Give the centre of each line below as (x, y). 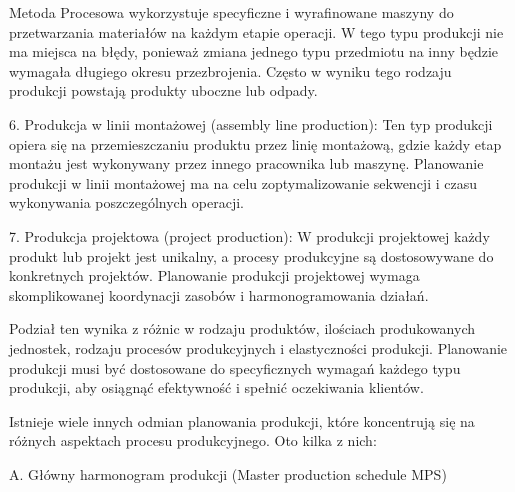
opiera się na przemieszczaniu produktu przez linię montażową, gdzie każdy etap (255, 143)
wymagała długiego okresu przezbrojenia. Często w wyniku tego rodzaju (230, 70)
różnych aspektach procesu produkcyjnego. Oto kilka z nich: (193, 440)
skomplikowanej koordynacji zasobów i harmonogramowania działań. (219, 294)
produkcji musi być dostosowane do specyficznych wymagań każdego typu (235, 367)
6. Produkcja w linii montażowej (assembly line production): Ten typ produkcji (251, 123)
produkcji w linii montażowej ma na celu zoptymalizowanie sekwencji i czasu (243, 182)
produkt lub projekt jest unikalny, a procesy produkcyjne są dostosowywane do (251, 255)
